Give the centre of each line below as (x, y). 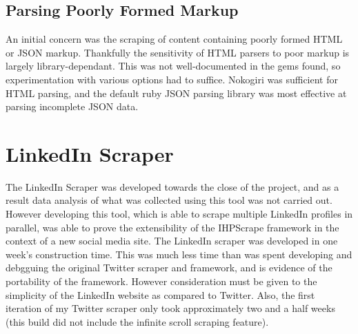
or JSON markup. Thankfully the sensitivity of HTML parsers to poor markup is (178, 52)
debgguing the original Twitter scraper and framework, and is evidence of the (169, 268)
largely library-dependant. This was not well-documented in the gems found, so (173, 66)
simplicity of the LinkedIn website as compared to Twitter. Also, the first (160, 294)
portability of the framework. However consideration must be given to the (161, 281)
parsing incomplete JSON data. (72, 106)
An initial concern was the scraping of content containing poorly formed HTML (174, 39)
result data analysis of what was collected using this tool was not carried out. (169, 200)
